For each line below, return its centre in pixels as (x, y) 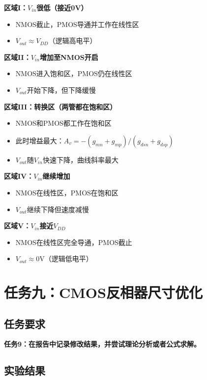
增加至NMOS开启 (69, 57)
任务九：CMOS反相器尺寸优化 (103, 292)
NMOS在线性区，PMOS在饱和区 (67, 192)
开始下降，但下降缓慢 (61, 90)
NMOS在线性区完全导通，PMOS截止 (74, 242)
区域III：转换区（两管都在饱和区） (60, 106)
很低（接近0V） (62, 7)
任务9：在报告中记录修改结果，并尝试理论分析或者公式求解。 (103, 344)
